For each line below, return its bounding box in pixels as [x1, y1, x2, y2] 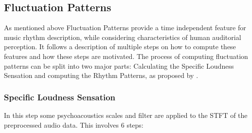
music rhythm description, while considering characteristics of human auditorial [4, 32, 241, 42]
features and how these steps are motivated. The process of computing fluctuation [4, 51, 248, 61]
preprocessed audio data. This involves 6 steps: [4, 119, 144, 130]
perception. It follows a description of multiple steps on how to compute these [4, 41, 236, 52]
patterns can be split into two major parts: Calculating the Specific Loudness [4, 60, 234, 71]
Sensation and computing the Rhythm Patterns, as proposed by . [4, 70, 198, 80]
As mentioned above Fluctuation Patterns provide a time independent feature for [4, 22, 246, 33]
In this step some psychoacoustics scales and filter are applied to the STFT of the [4, 110, 248, 120]
